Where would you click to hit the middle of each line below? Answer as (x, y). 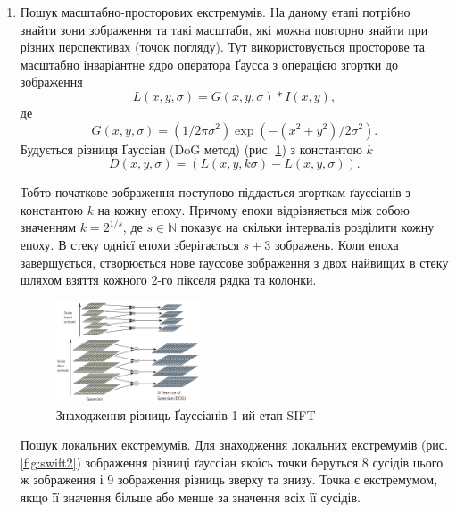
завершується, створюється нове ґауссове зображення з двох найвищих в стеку (234, 262)
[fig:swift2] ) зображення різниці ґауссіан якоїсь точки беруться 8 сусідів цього (232, 462)
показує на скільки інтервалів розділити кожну (307, 227)
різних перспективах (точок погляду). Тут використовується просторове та (222, 47)
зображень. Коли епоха (336, 244)
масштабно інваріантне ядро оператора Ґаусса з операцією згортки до (209, 64)
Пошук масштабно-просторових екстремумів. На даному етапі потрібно (215, 12)
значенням (48, 227)
